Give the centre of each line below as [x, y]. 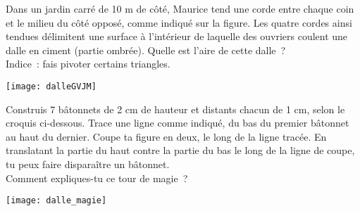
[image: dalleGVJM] [51, 86]
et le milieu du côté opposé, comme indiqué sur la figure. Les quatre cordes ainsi [179, 22]
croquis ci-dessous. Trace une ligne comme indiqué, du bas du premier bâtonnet [178, 123]
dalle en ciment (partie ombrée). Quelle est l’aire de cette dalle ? [146, 50]
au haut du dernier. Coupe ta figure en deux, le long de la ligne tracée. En [166, 136]
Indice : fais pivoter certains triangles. [88, 64]
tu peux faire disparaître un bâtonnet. [88, 164]
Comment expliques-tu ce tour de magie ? [97, 178]
